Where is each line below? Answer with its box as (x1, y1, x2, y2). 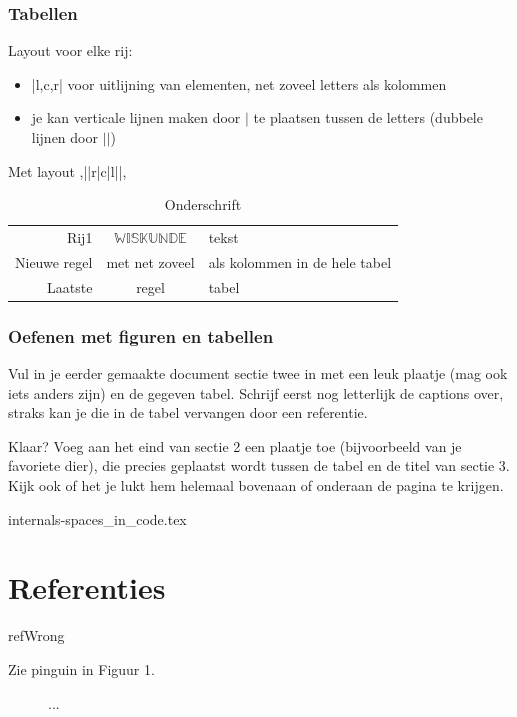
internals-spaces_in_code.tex (8, 508, 187, 529)
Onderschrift (164, 194, 242, 215)
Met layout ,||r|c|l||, (8, 160, 127, 181)
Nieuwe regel (15, 251, 93, 272)
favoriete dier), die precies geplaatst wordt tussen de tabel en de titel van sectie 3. (8, 455, 510, 476)
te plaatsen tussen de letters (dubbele (253, 107, 483, 128)
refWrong (8, 625, 65, 646)
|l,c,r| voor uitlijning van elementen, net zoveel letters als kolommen (31, 73, 447, 94)
